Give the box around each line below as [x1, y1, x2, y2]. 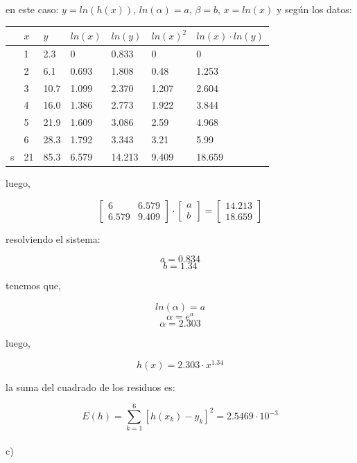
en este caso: [6, 2, 59, 16]
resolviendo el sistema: [6, 231, 101, 246]
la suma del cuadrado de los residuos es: [6, 379, 175, 394]
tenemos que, [6, 278, 61, 293]
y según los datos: [276, 2, 352, 16]
